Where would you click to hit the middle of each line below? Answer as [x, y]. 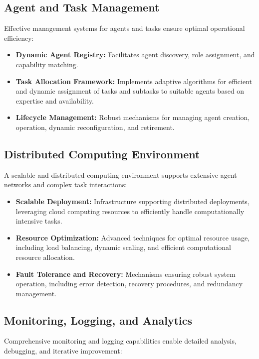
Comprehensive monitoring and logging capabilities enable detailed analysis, [120, 341]
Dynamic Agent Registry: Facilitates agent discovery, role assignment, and [135, 55]
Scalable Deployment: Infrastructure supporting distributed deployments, [132, 201]
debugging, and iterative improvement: [63, 351]
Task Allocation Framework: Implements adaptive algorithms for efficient [134, 81]
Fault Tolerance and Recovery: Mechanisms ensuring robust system [126, 274]
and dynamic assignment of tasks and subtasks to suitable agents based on [130, 91]
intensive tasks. [39, 221]
